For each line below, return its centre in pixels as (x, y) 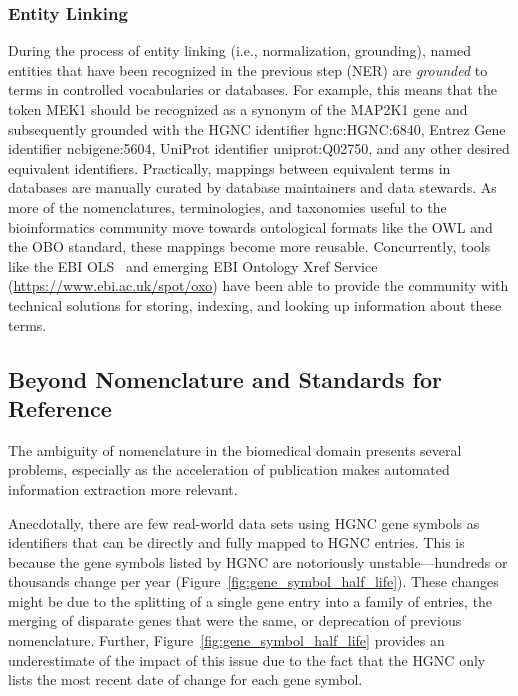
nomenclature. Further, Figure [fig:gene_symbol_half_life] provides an (226, 640)
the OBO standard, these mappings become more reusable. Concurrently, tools (249, 246)
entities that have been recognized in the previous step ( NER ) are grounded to (248, 69)
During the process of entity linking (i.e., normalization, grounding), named (239, 50)
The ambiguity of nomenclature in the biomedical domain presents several (235, 449)
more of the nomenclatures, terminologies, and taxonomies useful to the (227, 206)
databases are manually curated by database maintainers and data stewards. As (252, 187)
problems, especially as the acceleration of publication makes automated (229, 469)
